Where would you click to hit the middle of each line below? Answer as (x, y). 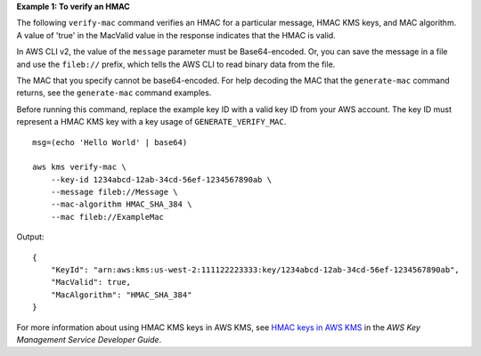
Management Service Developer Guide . (89, 339)
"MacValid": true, (91, 282)
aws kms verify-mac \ (79, 167)
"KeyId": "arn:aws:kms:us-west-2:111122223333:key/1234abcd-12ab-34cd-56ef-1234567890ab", (255, 270)
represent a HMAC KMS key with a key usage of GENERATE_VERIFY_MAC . (151, 122)
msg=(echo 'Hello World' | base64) (110, 142)
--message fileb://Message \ (114, 192)
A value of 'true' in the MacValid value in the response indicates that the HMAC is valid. (176, 35)
